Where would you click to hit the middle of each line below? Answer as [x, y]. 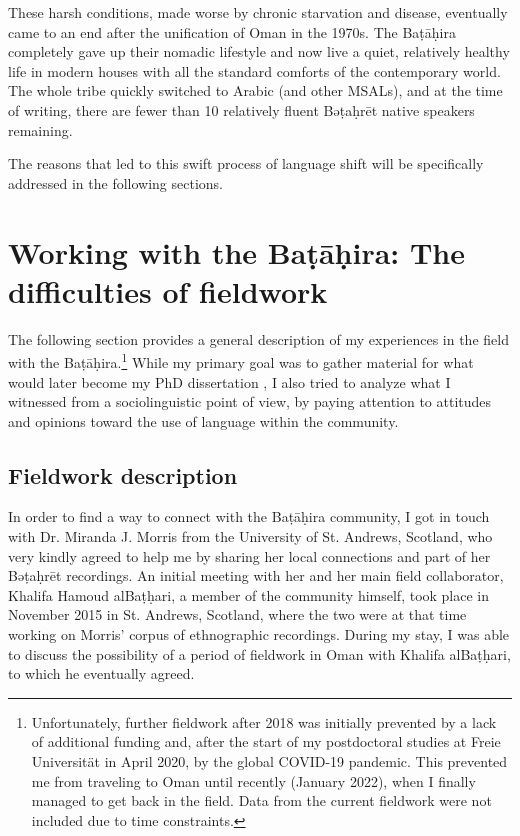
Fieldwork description [123, 474]
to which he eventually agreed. [101, 673]
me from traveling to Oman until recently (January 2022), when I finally [253, 780]
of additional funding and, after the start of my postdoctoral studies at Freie [266, 741]
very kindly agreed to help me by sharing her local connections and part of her [249, 555]
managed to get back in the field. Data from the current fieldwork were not [261, 800]
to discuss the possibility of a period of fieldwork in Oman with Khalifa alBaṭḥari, [259, 653]
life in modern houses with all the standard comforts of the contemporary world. [254, 70]
